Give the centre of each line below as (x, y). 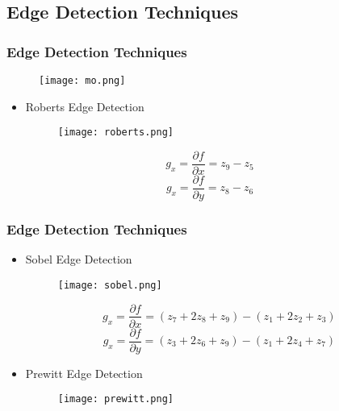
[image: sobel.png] (110, 285)
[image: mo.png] (82, 81)
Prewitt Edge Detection (84, 373)
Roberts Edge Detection (85, 106)
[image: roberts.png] (115, 133)
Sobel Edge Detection (79, 259)
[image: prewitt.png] (115, 399)
